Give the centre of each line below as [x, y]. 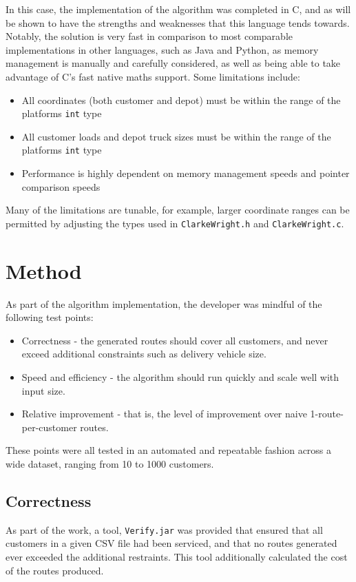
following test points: [50, 317]
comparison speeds [61, 186]
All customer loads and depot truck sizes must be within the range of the [176, 136]
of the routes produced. [55, 570]
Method [44, 270]
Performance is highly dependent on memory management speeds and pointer [186, 173]
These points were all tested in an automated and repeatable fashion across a [169, 450]
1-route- [327, 414]
